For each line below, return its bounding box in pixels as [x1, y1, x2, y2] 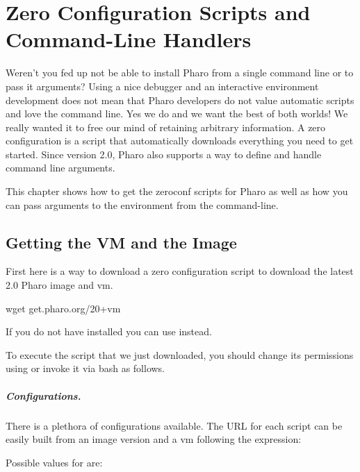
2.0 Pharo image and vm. [6, 278, 113, 292]
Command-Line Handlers [6, 25, 252, 53]
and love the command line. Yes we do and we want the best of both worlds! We [6, 106, 348, 121]
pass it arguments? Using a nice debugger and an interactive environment [6, 78, 319, 93]
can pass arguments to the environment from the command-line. [6, 197, 279, 212]
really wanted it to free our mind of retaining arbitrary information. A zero [6, 119, 326, 134]
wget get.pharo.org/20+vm [6, 301, 121, 315]
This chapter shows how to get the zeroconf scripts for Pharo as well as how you [6, 184, 348, 199]
